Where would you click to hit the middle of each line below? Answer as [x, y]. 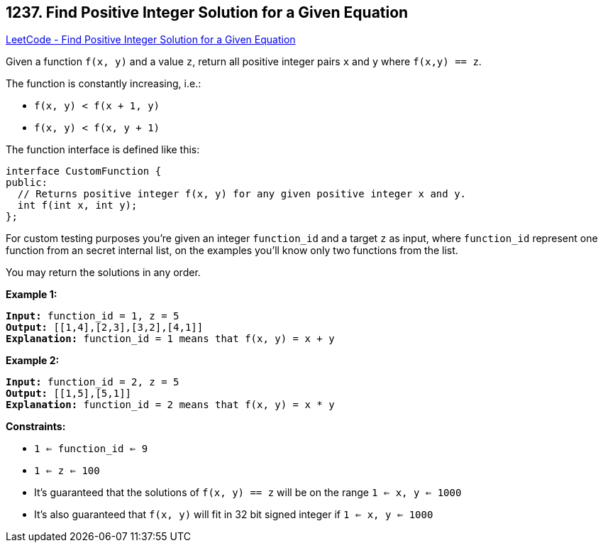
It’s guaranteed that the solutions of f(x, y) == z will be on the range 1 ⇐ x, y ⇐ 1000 [248, 493]
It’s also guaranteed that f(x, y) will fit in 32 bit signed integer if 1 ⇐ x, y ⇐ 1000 [234, 515]
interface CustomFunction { [84, 171]
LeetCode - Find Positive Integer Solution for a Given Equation [151, 40]
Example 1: [32, 295]
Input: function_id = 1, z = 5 [93, 316]
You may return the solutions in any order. [103, 273]
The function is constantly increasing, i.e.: [104, 84]
